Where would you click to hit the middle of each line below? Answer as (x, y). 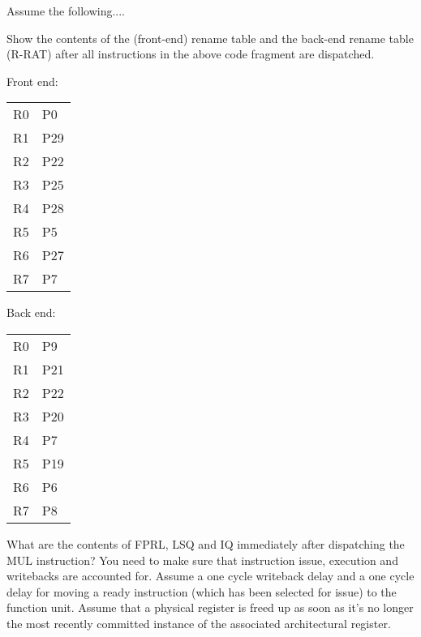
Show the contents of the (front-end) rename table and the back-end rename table (210, 38)
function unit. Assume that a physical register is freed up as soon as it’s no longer (210, 607)
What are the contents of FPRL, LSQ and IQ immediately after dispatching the (206, 543)
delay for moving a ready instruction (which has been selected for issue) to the (202, 591)
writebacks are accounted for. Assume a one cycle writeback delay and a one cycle (210, 576)
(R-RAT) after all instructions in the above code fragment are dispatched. (191, 54)
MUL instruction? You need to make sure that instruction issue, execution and (202, 560)
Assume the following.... (66, 11)
